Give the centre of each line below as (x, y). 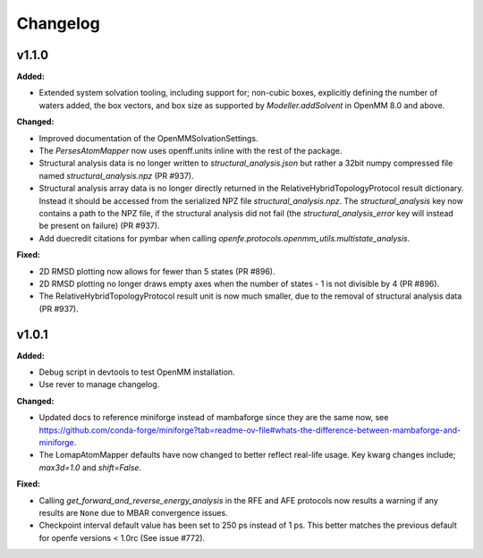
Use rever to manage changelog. (99, 385)
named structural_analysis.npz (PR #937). (116, 175)
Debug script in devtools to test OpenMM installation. (137, 372)
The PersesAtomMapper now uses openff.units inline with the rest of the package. (191, 151)
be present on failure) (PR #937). (99, 226)
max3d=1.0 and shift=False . (90, 467)
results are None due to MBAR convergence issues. (133, 512)
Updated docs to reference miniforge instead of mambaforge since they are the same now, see (214, 418)
